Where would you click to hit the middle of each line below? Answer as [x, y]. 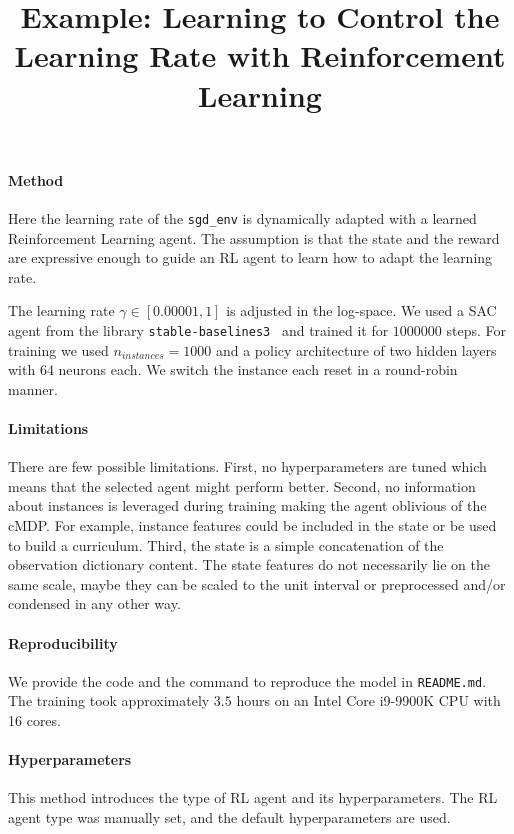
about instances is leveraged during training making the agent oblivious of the [247, 505]
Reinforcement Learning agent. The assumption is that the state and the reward [254, 237]
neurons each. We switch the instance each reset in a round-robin [258, 369]
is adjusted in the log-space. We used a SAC [361, 310]
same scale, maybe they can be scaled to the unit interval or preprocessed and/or [257, 583]
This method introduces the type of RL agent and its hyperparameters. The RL [253, 797]
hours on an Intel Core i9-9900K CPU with [368, 700]
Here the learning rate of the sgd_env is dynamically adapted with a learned [242, 217]
